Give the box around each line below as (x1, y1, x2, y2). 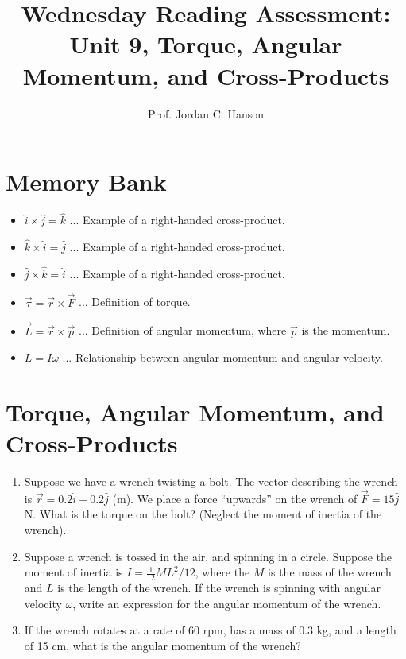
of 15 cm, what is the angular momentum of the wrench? (24, 637, 301, 653)
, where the (195, 564, 250, 580)
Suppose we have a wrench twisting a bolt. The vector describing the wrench (24, 473, 398, 489)
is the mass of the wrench (268, 564, 392, 580)
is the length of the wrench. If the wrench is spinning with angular (57, 580, 381, 596)
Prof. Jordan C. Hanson (147, 105, 265, 122)
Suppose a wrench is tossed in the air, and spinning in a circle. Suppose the (24, 548, 392, 564)
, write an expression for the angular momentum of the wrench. (72, 595, 381, 611)
